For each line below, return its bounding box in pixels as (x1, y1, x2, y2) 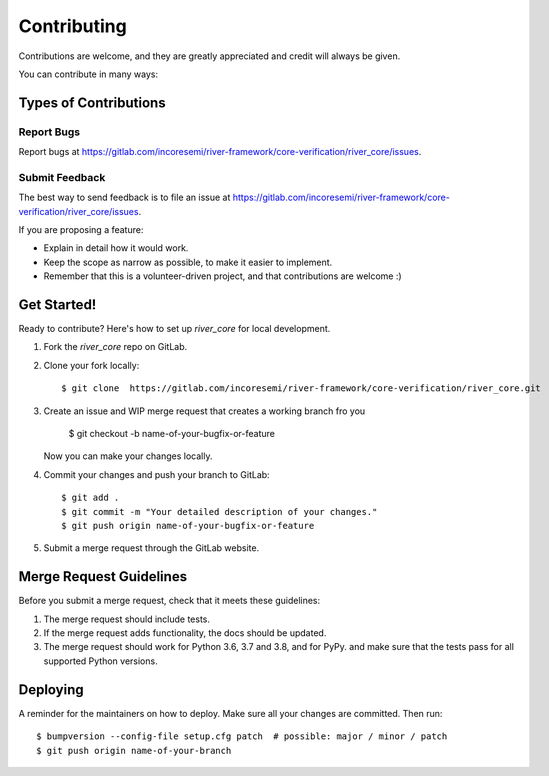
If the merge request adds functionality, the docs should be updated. (43, 627, 327, 639)
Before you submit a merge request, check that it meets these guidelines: (18, 595, 321, 607)
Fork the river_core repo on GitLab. (43, 341, 188, 353)
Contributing (18, 15, 127, 37)
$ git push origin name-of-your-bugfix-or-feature (61, 520, 315, 531)
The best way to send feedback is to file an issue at (18, 191, 231, 204)
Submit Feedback (18, 170, 106, 184)
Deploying (18, 681, 84, 698)
